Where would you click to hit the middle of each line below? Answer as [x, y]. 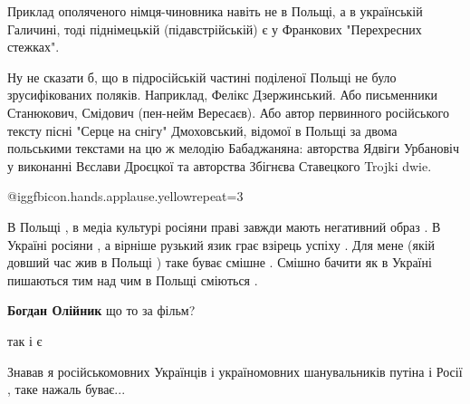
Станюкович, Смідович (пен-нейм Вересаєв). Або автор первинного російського [228, 112]
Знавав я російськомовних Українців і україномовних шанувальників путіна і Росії [235, 371]
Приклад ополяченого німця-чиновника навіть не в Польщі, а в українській [215, 11]
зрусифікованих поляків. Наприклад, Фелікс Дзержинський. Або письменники [223, 95]
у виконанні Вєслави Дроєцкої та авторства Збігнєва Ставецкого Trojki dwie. [220, 165]
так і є [25, 340]
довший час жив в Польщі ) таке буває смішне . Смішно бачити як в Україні [220, 262]
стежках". [34, 47]
